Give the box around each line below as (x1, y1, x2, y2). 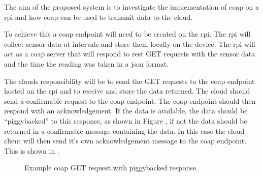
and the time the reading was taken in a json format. (4, 58, 169, 69)
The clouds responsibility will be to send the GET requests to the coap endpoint (4, 75, 255, 86)
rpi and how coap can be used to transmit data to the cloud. (4, 11, 193, 22)
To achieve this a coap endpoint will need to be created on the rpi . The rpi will (4, 28, 251, 39)
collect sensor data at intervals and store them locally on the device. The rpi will (4, 38, 255, 49)
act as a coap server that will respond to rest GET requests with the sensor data (4, 48, 255, 59)
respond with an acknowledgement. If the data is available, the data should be (4, 105, 248, 116)
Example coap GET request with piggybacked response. (24, 162, 198, 173)
